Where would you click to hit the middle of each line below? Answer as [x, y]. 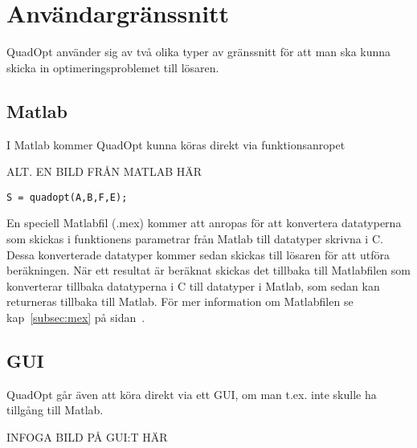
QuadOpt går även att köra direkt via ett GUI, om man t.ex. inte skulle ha [192, 394]
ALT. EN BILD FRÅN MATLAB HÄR [104, 171]
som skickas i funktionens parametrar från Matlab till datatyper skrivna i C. [195, 238]
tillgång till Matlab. [55, 410]
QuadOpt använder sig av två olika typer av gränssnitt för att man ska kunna [199, 52]
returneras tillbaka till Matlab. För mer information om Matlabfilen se [180, 301]
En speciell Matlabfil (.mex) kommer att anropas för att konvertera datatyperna [204, 223]
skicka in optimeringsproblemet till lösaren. [113, 67]
